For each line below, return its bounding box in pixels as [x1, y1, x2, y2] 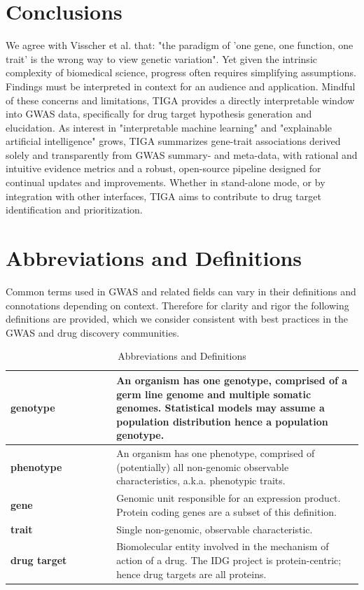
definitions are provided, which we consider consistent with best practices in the [6, 311, 349, 326]
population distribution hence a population [116, 414, 328, 428]
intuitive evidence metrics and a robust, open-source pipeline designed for [6, 161, 321, 176]
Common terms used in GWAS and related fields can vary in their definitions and [6, 283, 356, 298]
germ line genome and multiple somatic [116, 386, 311, 401]
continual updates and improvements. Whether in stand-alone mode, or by [6, 175, 325, 190]
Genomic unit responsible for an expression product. [116, 491, 341, 505]
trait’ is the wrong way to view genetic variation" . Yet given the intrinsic [6, 51, 317, 66]
